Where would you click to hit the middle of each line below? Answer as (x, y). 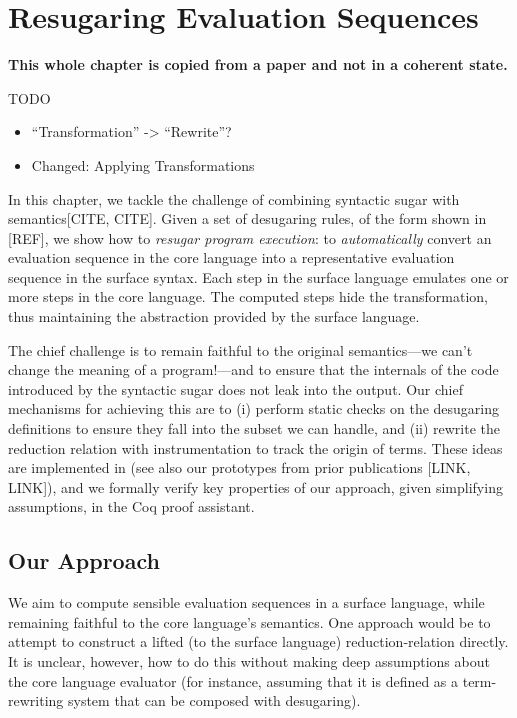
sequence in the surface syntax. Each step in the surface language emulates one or (258, 276)
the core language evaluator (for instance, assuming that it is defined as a (233, 680)
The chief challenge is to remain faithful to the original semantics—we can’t (240, 349)
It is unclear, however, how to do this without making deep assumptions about (249, 660)
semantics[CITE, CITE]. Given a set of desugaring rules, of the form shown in (247, 218)
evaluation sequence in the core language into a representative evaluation (231, 257)
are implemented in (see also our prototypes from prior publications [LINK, (239, 467)
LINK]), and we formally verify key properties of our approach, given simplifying (255, 486)
